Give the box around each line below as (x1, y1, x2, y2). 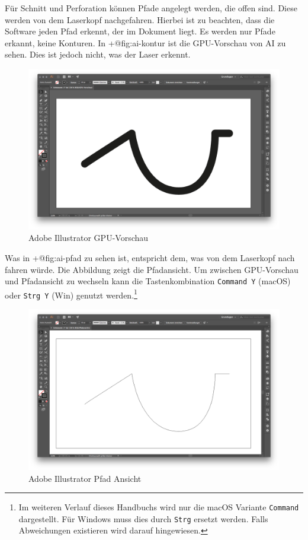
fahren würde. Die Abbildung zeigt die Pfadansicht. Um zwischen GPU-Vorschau (5, 263, 299, 275)
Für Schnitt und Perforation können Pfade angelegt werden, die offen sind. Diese (5, 2, 297, 14)
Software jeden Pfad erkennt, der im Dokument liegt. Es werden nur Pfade (5, 25, 275, 37)
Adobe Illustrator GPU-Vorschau (28, 231, 149, 244)
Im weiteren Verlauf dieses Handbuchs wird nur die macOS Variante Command (18, 501, 299, 513)
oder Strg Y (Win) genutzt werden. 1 (5, 287, 137, 301)
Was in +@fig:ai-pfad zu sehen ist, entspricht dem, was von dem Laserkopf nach (5, 251, 295, 263)
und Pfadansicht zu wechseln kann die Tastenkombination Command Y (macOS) (5, 275, 291, 287)
